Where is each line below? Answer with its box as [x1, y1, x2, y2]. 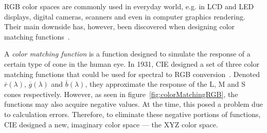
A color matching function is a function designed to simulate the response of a [4, 48, 251, 59]
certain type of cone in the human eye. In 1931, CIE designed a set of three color [4, 58, 259, 69]
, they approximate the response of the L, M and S [85, 79, 245, 89]
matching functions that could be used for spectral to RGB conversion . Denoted [4, 68, 260, 79]
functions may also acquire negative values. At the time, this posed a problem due [4, 99, 263, 109]
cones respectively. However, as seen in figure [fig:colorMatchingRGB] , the [4, 88, 238, 99]
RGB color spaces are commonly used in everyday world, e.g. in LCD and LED [4, 1, 254, 11]
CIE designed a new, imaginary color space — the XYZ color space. [4, 119, 218, 129]
